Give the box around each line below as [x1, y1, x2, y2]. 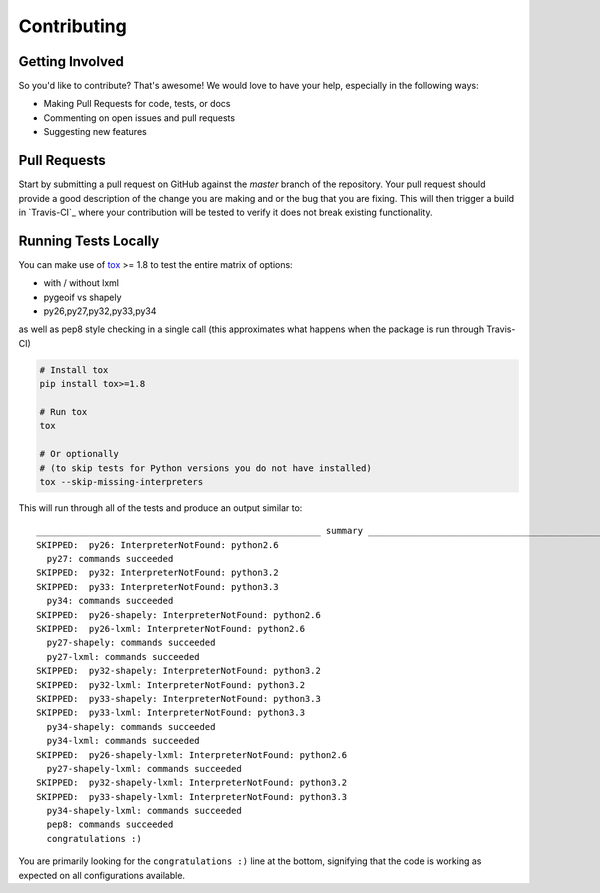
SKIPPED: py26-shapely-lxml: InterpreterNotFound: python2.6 [36, 749, 348, 760]
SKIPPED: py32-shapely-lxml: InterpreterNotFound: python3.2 [36, 777, 348, 789]
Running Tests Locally [18, 232, 160, 249]
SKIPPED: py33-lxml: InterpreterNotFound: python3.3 [36, 707, 305, 719]
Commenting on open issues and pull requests [43, 111, 235, 124]
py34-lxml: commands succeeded [46, 735, 200, 747]
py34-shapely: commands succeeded [46, 721, 216, 732]
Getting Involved [18, 53, 124, 70]
